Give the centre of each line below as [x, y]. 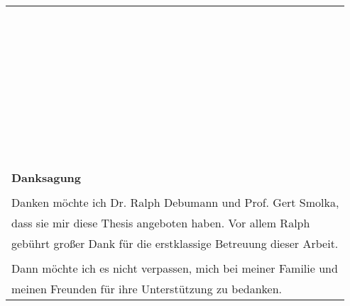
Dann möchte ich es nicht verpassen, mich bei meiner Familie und [175, 268]
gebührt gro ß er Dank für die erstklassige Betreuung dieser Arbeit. [175, 243]
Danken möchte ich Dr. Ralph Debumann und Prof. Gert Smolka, [175, 202]
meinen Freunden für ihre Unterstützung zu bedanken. [147, 289]
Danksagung [47, 177]
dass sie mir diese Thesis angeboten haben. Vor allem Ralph [161, 223]
